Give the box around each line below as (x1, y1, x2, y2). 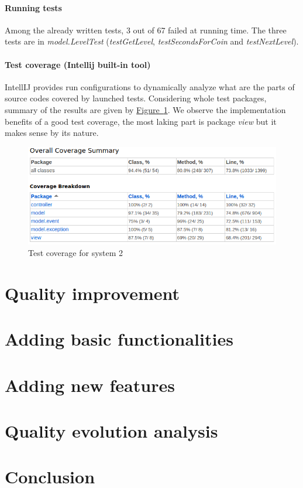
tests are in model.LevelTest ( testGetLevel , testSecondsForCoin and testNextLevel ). (5, 35, 299, 47)
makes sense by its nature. (5, 127, 99, 139)
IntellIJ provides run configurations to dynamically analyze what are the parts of (5, 80, 295, 93)
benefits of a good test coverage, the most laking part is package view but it (5, 115, 277, 127)
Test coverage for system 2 (28, 247, 123, 258)
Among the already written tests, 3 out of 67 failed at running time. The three (5, 23, 287, 36)
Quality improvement (5, 281, 180, 305)
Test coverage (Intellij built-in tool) (5, 58, 151, 70)
